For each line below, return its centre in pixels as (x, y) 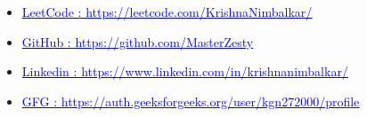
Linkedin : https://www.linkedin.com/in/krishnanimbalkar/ (185, 71)
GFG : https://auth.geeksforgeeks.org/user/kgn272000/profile (191, 101)
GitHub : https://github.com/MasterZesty (138, 41)
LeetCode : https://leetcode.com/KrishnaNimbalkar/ (167, 12)
